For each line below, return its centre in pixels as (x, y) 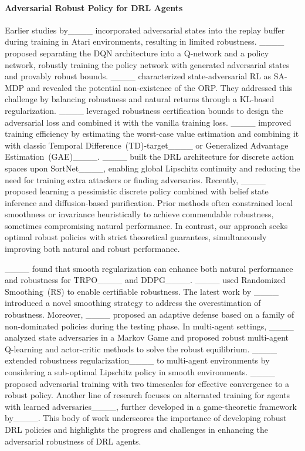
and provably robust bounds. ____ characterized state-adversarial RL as (138, 76)
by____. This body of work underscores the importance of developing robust (146, 418)
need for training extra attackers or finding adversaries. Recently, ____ (135, 179)
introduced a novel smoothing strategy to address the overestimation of (133, 303)
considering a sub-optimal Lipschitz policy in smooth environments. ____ (140, 372)
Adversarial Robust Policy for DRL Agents (94, 7)
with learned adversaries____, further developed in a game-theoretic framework (151, 406)
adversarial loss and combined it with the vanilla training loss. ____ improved (148, 122)
